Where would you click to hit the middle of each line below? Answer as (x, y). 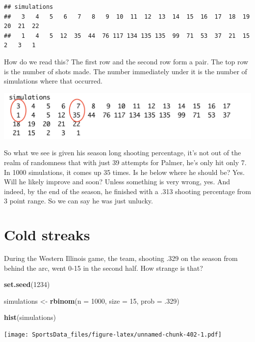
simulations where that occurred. (53, 81)
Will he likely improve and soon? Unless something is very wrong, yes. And (117, 182)
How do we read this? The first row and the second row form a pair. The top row (126, 61)
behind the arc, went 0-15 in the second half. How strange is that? (103, 268)
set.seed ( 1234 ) (27, 284)
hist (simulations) (30, 317)
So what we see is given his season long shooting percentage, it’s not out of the (123, 153)
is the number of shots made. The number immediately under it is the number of (126, 71)
